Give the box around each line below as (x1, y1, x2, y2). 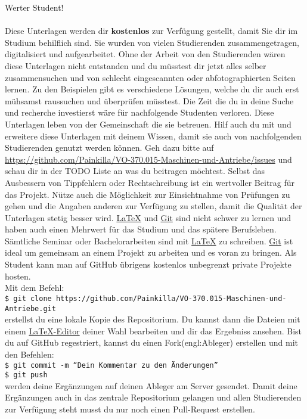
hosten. (5, 269, 31, 282)
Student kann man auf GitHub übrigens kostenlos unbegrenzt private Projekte (5, 258, 292, 271)
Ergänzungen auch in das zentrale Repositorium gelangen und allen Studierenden (5, 391, 302, 404)
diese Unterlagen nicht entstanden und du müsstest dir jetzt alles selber (5, 59, 266, 72)
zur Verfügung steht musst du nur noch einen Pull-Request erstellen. (5, 403, 255, 415)
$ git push (5, 371, 48, 380)
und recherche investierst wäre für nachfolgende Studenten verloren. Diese (5, 106, 274, 119)
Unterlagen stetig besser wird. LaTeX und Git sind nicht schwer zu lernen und (5, 211, 291, 224)
